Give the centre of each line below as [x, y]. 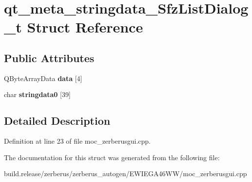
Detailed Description [57, 121]
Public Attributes [49, 58]
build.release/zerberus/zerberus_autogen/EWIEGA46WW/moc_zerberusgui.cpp [126, 174]
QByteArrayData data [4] [43, 78]
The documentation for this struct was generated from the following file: [112, 157]
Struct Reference [85, 27]
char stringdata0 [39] [37, 94]
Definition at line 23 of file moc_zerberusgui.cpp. [77, 141]
